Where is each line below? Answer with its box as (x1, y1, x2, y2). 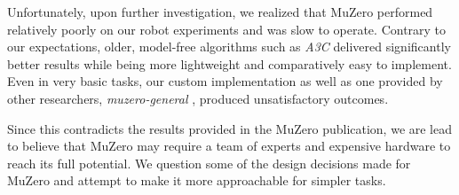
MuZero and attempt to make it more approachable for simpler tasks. (7, 171, 386, 190)
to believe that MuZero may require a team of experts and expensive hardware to (7, 136, 451, 155)
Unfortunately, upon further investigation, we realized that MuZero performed (7, 3, 433, 20)
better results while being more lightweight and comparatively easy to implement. (7, 54, 452, 73)
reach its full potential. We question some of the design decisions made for (7, 153, 411, 172)
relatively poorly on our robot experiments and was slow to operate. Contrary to (7, 19, 447, 38)
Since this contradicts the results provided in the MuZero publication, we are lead (7, 119, 453, 137)
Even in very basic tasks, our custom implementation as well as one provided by (7, 72, 443, 90)
